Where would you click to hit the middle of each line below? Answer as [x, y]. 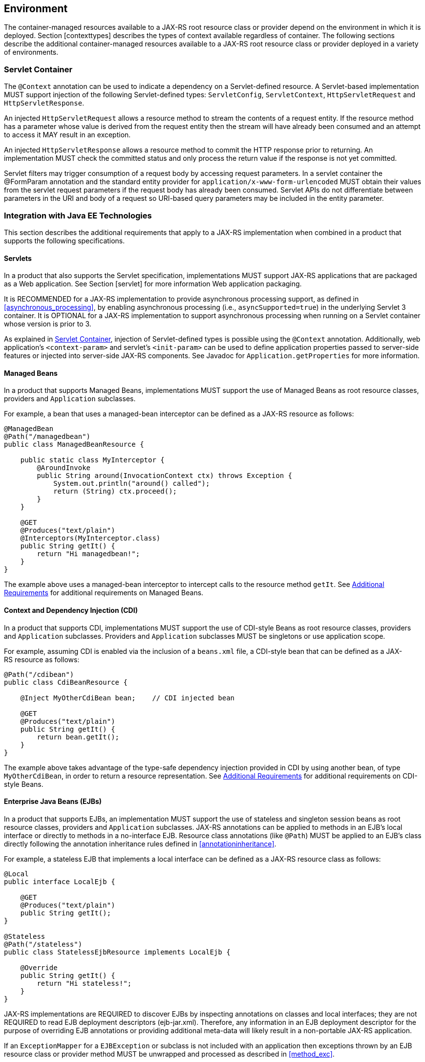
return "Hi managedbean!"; [88, 554]
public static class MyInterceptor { [92, 460]
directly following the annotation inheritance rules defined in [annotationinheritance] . [140, 844]
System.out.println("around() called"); [132, 484]
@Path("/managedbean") [47, 437]
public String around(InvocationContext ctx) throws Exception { [165, 476]
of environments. [31, 52]
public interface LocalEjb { [60, 881]
